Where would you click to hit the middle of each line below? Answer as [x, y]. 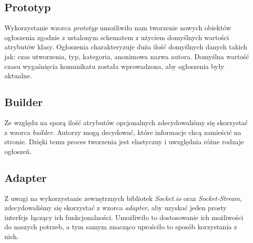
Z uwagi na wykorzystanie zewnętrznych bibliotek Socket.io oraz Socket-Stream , [123, 198]
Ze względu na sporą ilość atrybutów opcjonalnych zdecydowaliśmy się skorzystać [126, 122]
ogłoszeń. [18, 151]
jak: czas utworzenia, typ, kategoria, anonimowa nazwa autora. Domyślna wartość [127, 56]
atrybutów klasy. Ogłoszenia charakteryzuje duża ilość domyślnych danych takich [126, 47]
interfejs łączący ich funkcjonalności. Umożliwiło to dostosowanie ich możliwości [124, 217]
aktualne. [18, 76]
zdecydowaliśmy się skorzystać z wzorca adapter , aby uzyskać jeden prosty [116, 208]
